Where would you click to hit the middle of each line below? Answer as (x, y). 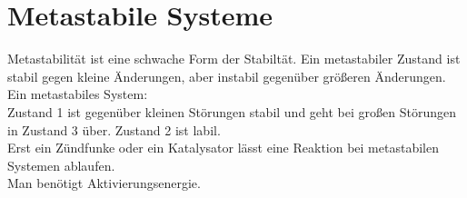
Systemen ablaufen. (61, 165)
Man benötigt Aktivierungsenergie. (104, 183)
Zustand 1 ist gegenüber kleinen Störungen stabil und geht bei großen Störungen (232, 111)
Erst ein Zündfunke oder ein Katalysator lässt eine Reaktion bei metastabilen (223, 148)
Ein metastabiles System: (78, 94)
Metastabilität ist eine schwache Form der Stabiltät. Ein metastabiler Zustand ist (234, 59)
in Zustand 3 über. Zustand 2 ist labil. (114, 129)
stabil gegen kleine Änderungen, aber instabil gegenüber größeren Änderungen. (227, 76)
